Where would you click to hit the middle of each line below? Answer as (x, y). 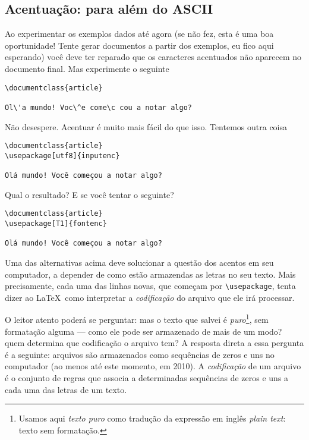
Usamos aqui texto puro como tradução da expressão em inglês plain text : (152, 418)
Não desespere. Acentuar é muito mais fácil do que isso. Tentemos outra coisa (146, 126)
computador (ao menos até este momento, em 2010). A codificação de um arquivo (153, 366)
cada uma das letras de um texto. (66, 389)
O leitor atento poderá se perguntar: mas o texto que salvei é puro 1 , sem (137, 319)
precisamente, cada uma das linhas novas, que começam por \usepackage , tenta (150, 286)
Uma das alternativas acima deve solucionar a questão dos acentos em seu (139, 262)
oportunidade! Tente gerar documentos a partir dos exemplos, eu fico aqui (139, 45)
